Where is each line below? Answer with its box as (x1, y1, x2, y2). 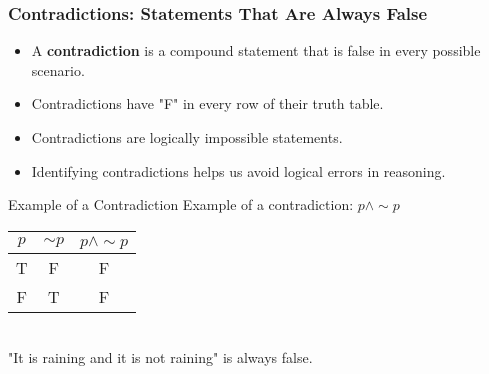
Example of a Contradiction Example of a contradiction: (8, 194, 354, 215)
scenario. (31, 59, 85, 80)
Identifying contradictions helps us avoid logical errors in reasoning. (31, 160, 446, 181)
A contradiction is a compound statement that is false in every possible (31, 40, 481, 61)
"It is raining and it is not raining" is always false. (8, 347, 313, 368)
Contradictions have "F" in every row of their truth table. (31, 93, 384, 114)
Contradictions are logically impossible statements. (31, 127, 343, 147)
